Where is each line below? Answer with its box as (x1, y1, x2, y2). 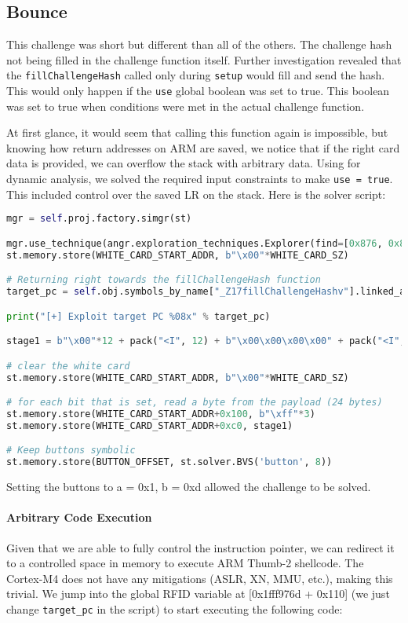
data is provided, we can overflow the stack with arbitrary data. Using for (6, 155, 361, 171)
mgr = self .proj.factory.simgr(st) (6, 213, 192, 225)
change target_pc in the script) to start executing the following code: (6, 600, 343, 617)
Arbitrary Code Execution (6, 509, 152, 526)
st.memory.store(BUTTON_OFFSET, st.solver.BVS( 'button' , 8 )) (6, 456, 333, 468)
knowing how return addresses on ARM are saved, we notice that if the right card (6, 139, 400, 156)
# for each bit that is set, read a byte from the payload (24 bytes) (6, 397, 383, 409)
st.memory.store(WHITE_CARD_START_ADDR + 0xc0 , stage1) (6, 420, 293, 431)
